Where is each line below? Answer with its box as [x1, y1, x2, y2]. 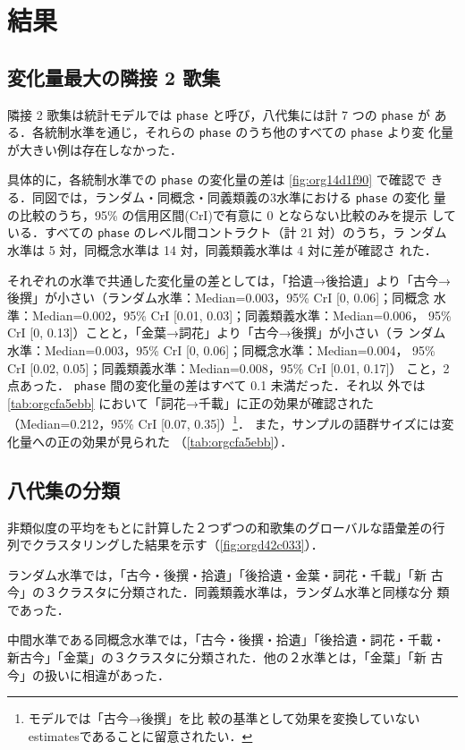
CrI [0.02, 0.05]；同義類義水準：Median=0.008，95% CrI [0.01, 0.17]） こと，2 [7, 358, 450, 377]
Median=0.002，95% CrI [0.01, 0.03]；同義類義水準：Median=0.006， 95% [31, 305, 452, 324]
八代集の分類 [7, 475, 120, 503]
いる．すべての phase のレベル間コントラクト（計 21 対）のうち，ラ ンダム [7, 223, 447, 242]
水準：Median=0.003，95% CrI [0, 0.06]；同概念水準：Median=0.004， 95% [7, 341, 435, 360]
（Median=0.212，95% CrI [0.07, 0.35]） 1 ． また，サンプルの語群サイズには [7, 412, 442, 433]
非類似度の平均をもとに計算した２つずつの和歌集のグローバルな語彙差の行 [7, 517, 445, 536]
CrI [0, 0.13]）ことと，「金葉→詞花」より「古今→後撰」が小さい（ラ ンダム [7, 323, 446, 342]
